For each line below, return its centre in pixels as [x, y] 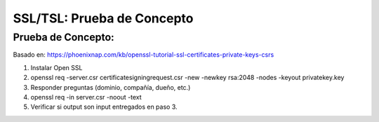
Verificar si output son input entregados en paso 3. [104, 107]
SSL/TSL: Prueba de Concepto [103, 18]
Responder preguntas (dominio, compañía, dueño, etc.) [111, 87]
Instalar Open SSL [56, 67]
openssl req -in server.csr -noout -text [86, 97]
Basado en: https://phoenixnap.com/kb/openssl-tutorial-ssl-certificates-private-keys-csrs [144, 55]
